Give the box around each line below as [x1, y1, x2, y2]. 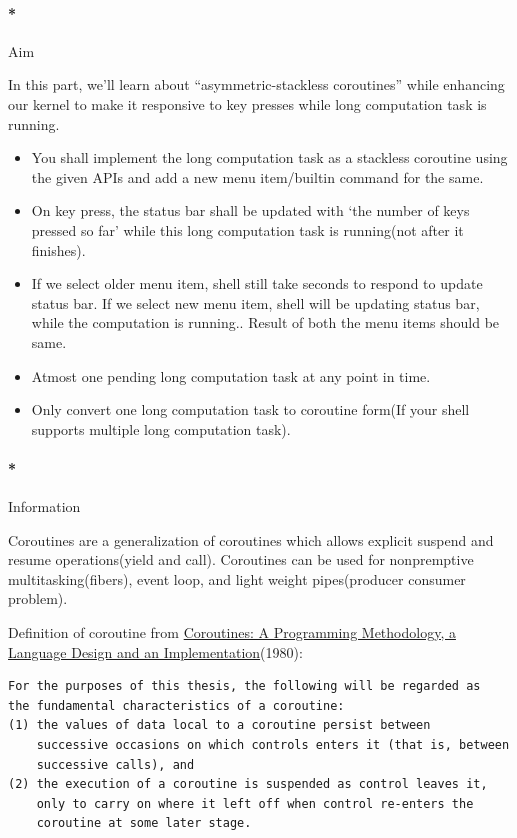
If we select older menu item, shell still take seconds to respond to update [31, 273, 483, 294]
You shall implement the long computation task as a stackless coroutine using [31, 147, 508, 168]
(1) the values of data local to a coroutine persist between [8, 718, 431, 733]
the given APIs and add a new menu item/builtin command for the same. [31, 166, 484, 187]
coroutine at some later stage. [36, 816, 252, 831]
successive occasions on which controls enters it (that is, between [36, 738, 510, 753]
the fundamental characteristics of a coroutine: [8, 698, 345, 713]
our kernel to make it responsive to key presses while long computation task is [8, 93, 487, 114]
